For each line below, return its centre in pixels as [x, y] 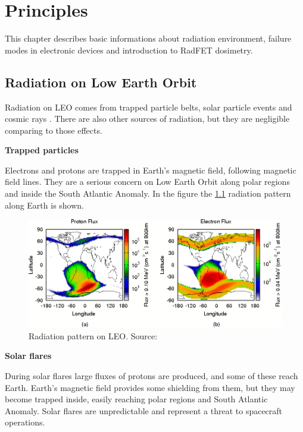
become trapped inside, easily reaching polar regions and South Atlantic [136, 399]
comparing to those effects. [54, 130]
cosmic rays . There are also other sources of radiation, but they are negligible [147, 119]
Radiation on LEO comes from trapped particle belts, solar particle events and [149, 107]
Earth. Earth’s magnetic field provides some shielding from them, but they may [150, 387]
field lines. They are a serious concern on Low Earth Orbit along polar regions [147, 182]
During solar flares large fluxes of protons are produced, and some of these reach [151, 375]
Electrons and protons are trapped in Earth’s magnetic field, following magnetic [151, 170]
